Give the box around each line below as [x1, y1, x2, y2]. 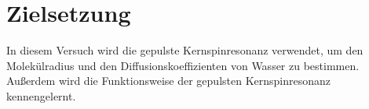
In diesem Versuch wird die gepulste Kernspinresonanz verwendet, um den [6, 42, 364, 58]
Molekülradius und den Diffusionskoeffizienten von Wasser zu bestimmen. [6, 57, 360, 73]
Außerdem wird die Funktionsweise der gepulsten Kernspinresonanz [6, 72, 331, 89]
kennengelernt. [6, 87, 76, 104]
